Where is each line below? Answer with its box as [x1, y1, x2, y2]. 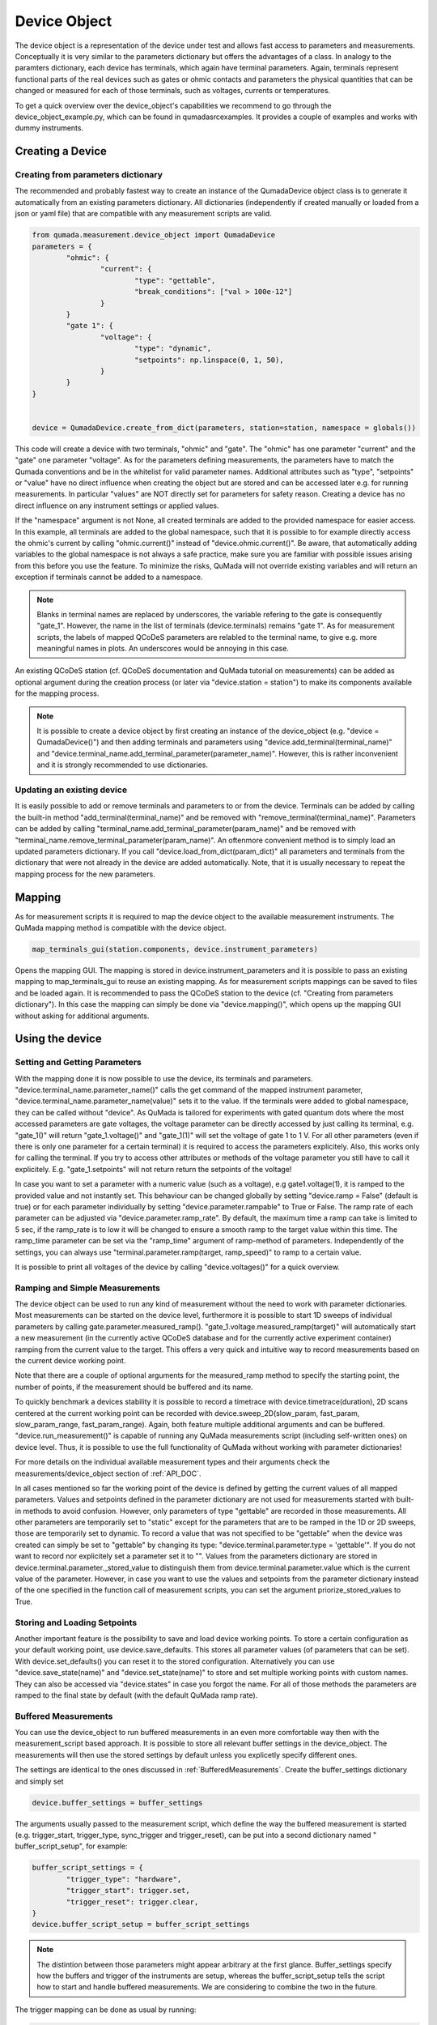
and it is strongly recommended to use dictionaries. [36, 760, 208, 769]
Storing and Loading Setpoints [15, 1617, 138, 1628]
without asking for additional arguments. [15, 1011, 150, 1021]
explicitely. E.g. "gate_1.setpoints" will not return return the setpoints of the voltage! [15, 1164, 292, 1174]
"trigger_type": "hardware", [66, 1874, 182, 1883]
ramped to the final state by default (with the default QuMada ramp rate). [15, 1690, 258, 1700]
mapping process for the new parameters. [15, 869, 155, 879]
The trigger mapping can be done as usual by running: [15, 2005, 197, 2014]
